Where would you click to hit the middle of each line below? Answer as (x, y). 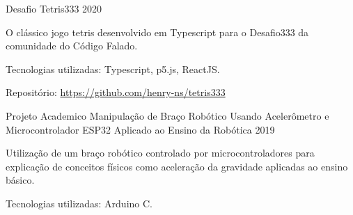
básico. (20, 180)
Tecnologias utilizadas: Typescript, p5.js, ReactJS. (113, 69)
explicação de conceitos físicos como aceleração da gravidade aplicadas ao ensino (177, 166)
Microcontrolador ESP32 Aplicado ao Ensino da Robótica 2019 (140, 129)
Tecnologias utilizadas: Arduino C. (79, 203)
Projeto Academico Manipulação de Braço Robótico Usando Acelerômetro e (167, 115)
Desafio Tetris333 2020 (54, 8)
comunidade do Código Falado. (72, 46)
